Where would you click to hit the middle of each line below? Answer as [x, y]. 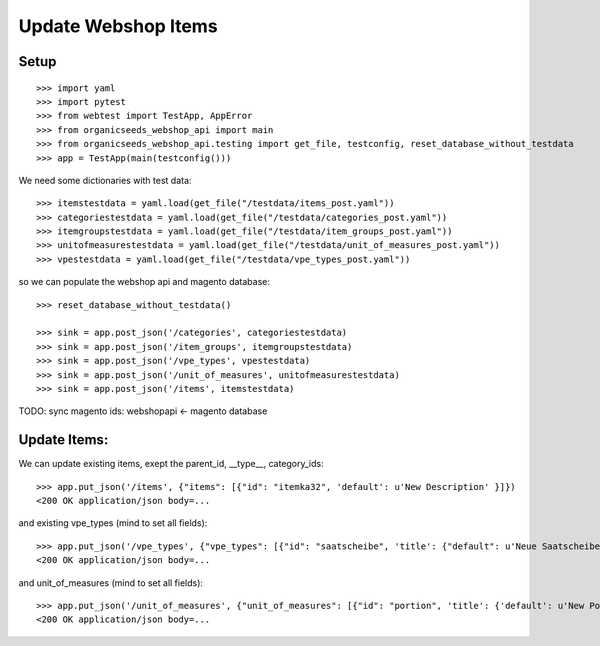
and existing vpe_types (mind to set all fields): [113, 523]
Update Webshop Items [118, 26]
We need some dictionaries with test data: [105, 180]
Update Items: [63, 440]
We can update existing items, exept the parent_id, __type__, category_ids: [171, 464]
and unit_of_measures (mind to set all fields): [111, 582]
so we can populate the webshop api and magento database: [144, 282]
